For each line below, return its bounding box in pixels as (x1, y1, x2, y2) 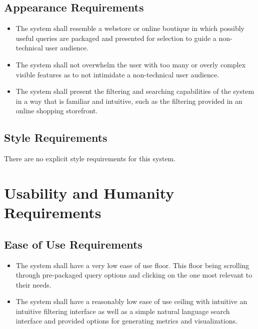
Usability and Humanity (4, 182, 174, 203)
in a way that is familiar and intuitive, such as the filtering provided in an (15, 95, 242, 106)
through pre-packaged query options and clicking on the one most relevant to (15, 270, 252, 280)
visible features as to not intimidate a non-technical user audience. (15, 69, 219, 79)
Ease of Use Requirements (4, 236, 142, 252)
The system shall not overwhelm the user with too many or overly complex (15, 59, 246, 69)
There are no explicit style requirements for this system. (4, 153, 176, 164)
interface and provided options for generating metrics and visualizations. (15, 316, 237, 326)
